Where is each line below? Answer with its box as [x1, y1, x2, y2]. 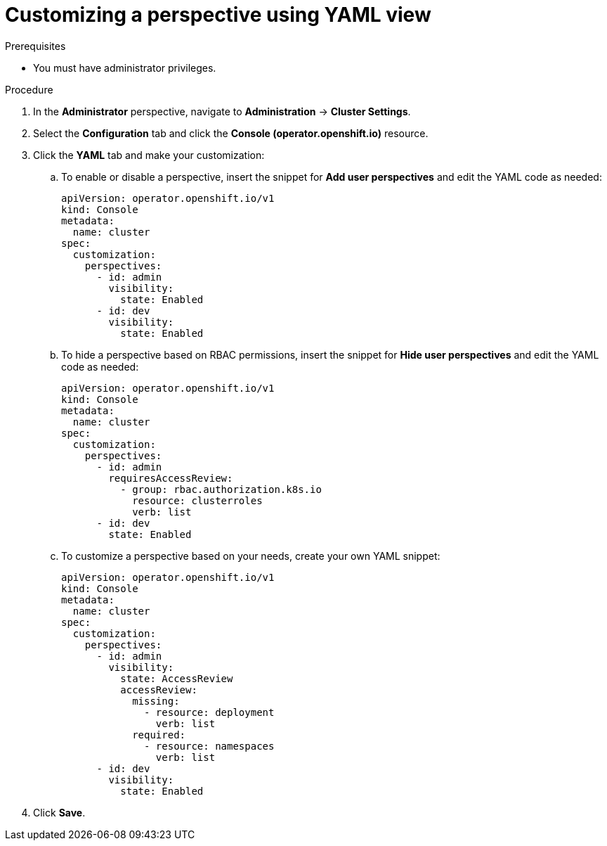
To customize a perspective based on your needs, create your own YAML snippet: [61, 549, 440, 562]
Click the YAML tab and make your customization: [33, 148, 265, 161]
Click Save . [33, 806, 86, 819]
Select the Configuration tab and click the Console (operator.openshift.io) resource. [33, 127, 429, 139]
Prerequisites [5, 39, 66, 52]
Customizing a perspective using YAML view [5, 3, 431, 27]
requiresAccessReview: [108, 472, 233, 484]
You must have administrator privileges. [33, 61, 216, 74]
